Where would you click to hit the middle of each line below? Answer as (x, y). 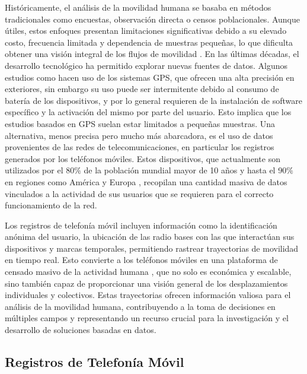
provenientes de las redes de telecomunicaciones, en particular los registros (140, 147)
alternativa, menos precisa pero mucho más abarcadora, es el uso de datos (139, 135)
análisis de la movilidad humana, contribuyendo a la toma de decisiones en (140, 306)
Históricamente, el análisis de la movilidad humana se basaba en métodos (138, 7)
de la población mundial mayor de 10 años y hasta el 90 (185, 170)
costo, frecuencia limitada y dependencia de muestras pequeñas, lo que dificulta (149, 42)
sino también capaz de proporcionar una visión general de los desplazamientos (146, 283)
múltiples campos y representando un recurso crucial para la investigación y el (147, 318)
